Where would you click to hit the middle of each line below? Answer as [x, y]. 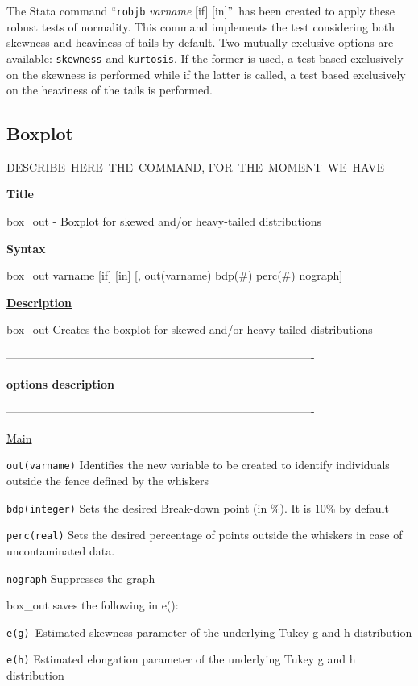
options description [61, 383]
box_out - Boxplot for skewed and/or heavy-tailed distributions [164, 221]
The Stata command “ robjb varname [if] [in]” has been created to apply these [201, 10]
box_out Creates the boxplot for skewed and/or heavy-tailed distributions [190, 329]
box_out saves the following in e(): [93, 605]
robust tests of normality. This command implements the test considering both [201, 26]
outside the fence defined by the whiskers [108, 481]
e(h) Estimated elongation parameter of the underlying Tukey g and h [181, 659]
